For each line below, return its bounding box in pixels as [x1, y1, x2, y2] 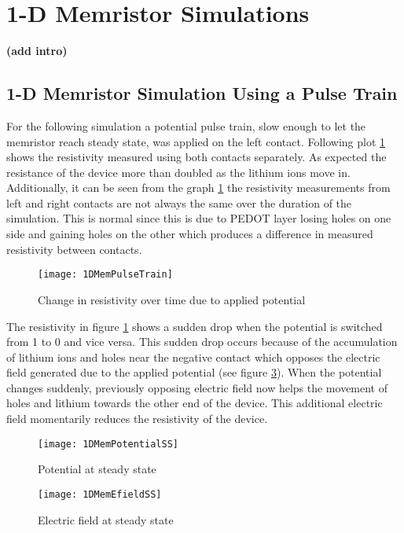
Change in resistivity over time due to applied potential [38, 291, 306, 307]
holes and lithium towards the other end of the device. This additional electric [6, 395, 383, 411]
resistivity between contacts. [6, 241, 142, 257]
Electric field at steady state [38, 511, 174, 527]
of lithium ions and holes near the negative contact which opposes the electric [6, 348, 380, 365]
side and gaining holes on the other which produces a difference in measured [6, 226, 373, 242]
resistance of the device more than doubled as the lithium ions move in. [6, 164, 351, 180]
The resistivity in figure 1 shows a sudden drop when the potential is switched [6, 318, 383, 334]
